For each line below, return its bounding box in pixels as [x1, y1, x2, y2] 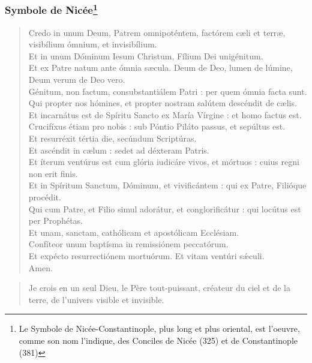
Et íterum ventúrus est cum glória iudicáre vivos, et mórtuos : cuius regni [28, 155, 299, 168]
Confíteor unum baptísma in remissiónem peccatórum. [28, 238, 229, 250]
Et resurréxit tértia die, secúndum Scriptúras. [28, 132, 197, 145]
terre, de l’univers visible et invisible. [28, 293, 164, 305]
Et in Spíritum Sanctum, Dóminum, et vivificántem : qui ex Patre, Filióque [28, 179, 307, 191]
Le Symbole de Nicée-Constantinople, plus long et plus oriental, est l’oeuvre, [19, 322, 300, 335]
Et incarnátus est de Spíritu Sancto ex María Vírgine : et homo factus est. [28, 108, 302, 121]
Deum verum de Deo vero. [28, 73, 125, 86]
